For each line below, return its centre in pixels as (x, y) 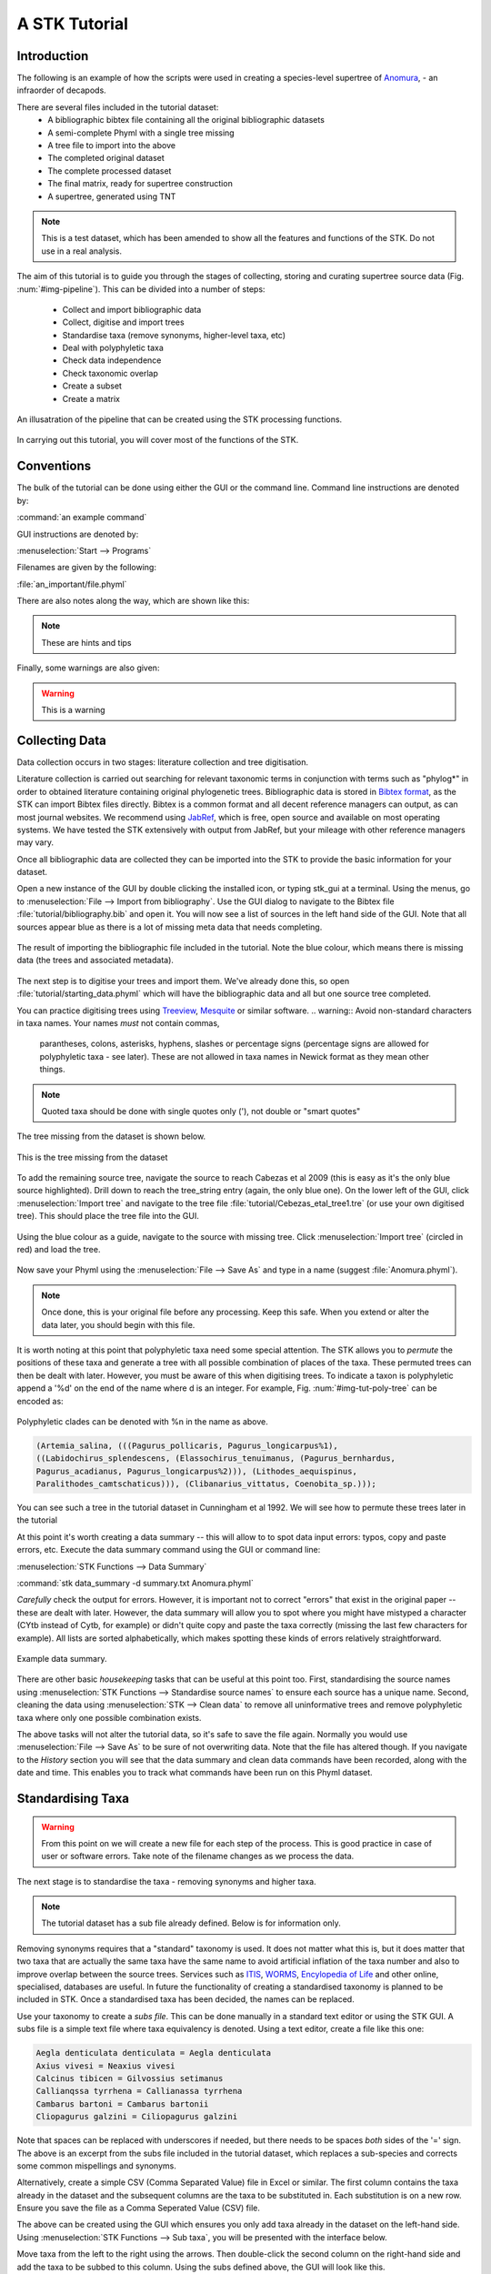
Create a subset (92, 386)
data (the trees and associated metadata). (95, 961)
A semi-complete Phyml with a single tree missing (141, 133)
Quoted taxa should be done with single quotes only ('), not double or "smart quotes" (201, 1111)
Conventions (54, 466)
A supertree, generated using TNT (112, 196)
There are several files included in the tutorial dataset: (118, 107)
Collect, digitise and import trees (124, 322)
